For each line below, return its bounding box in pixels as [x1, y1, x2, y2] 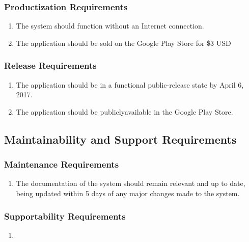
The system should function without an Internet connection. [16, 20, 204, 31]
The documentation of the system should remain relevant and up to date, [16, 178, 245, 189]
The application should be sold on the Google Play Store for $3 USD [16, 37, 231, 48]
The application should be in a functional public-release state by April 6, [16, 79, 244, 90]
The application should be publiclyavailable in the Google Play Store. [16, 106, 233, 117]
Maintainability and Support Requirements [4, 131, 237, 147]
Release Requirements [4, 59, 97, 72]
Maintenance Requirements [4, 158, 119, 171]
